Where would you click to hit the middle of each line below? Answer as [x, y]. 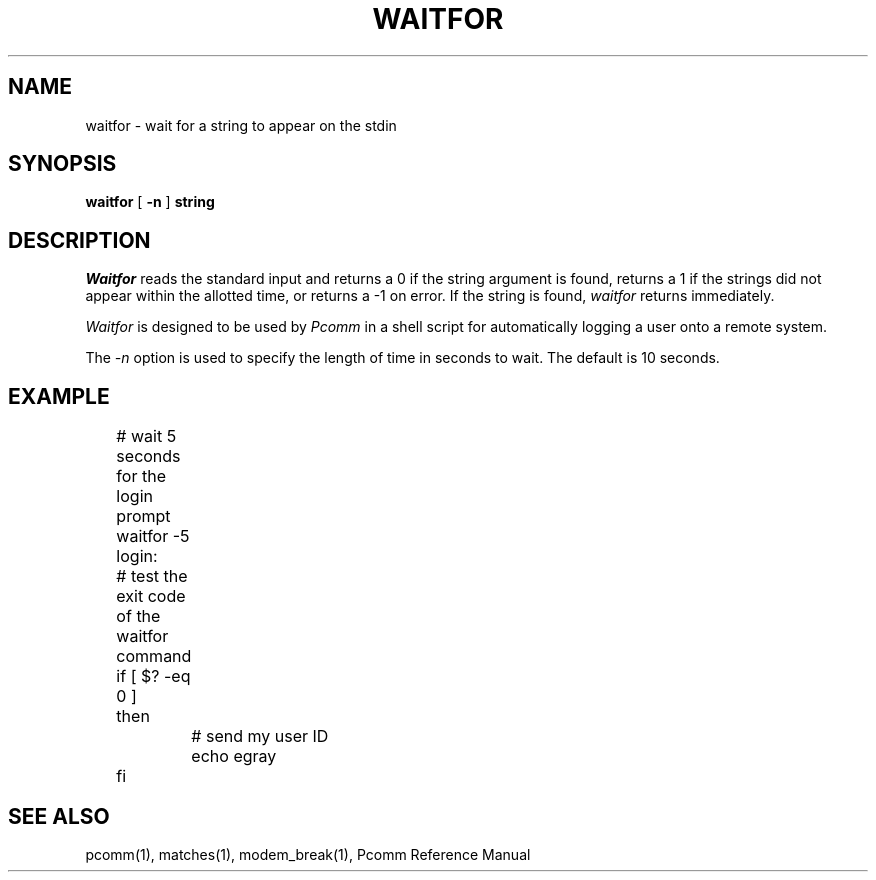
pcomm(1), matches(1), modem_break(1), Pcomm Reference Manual [308, 854]
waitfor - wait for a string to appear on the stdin [241, 125]
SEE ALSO [59, 816]
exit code [151, 596]
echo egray [234, 756]
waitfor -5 [153, 536]
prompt [143, 516]
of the [138, 616]
